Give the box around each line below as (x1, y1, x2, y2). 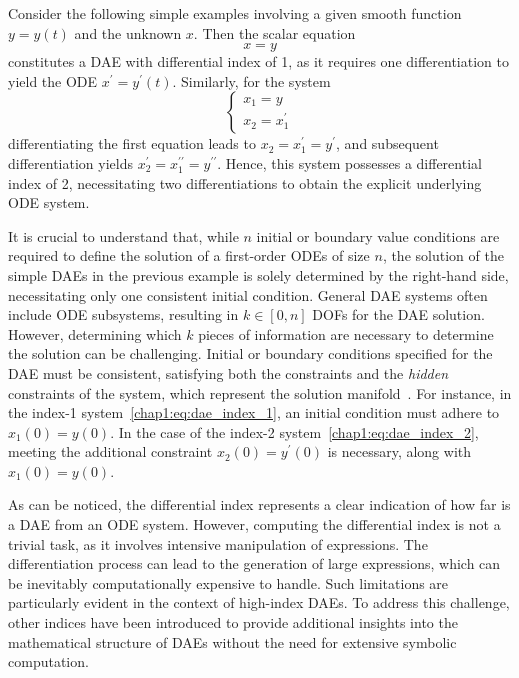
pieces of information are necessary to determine (198, 323, 494, 344)
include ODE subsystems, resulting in (8, 304, 239, 325)
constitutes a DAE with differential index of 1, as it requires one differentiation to (8, 51, 509, 72)
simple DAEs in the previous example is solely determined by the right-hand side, (8, 264, 509, 285)
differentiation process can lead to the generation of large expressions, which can (8, 553, 501, 574)
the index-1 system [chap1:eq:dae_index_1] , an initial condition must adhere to (8, 402, 500, 423)
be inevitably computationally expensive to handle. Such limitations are (8, 572, 449, 593)
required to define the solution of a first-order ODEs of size (8, 245, 370, 266)
